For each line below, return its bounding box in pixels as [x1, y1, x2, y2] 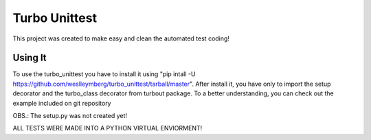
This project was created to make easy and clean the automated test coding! [12, 34, 230, 43]
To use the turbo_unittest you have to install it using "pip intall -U [12, 70, 196, 78]
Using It [12, 52, 47, 64]
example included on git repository [12, 99, 111, 107]
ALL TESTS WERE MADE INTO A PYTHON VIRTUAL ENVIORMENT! [12, 124, 203, 132]
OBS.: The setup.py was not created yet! [12, 112, 127, 120]
